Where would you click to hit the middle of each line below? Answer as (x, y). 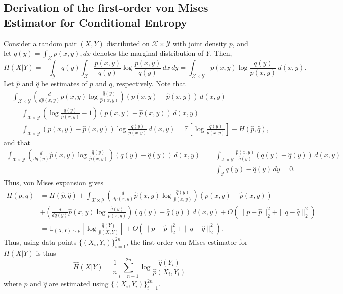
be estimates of (64, 84)
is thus (46, 253)
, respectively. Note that (149, 84)
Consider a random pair (40, 43)
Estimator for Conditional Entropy (96, 22)
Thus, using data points (40, 242)
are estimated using (79, 284)
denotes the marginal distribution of (148, 53)
